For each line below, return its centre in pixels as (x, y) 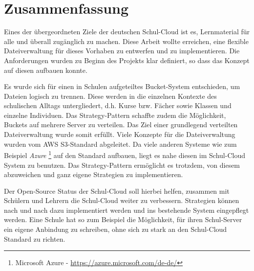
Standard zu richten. (35, 238)
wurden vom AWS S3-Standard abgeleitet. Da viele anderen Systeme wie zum (120, 144)
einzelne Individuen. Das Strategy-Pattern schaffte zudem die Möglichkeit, (115, 115)
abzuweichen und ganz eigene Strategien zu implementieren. (94, 174)
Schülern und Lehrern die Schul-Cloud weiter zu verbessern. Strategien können (122, 200)
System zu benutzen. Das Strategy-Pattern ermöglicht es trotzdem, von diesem (122, 165)
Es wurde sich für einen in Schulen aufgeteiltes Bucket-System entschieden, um (122, 86)
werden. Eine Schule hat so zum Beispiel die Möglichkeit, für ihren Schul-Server (123, 219)
